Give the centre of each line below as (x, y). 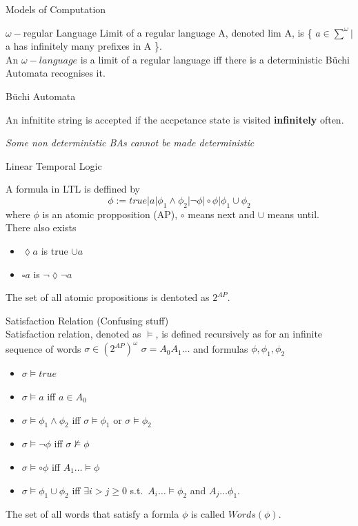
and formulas (221, 348)
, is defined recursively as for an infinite (239, 334)
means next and (221, 214)
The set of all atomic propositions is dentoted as (108, 297)
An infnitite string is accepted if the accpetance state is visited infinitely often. (175, 119)
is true (54, 250)
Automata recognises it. (56, 73)
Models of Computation (56, 9)
